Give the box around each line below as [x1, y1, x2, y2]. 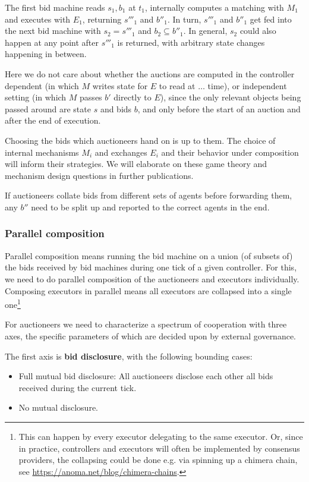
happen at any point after [5, 36, 99, 48]
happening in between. [5, 48, 87, 60]
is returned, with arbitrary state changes [117, 36, 265, 48]
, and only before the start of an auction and [137, 102, 301, 115]
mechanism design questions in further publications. [5, 169, 194, 181]
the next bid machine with [5, 24, 101, 37]
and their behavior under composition [161, 146, 299, 158]
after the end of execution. [5, 114, 101, 127]
